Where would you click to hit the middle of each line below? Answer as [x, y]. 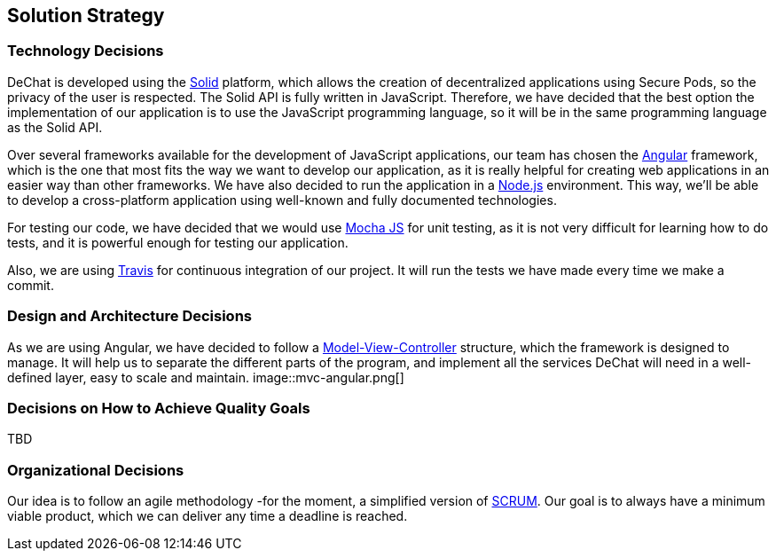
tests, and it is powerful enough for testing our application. [178, 242]
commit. [31, 285]
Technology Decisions [86, 51]
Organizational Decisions [96, 470]
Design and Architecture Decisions [129, 316]
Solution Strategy [86, 16]
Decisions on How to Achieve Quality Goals [159, 408]
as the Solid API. [55, 127]
